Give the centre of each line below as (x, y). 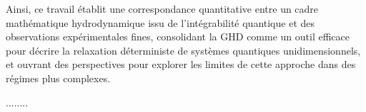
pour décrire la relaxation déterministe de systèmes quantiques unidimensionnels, (183, 50)
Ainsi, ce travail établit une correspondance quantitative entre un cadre (162, 9)
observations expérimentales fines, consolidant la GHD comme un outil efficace (178, 37)
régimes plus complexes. (58, 78)
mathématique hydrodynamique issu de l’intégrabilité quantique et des (160, 22)
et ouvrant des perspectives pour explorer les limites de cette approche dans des (181, 64)
